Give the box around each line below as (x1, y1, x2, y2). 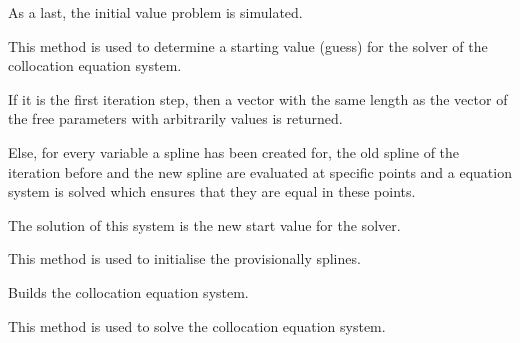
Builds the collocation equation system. (8, 281, 249, 302)
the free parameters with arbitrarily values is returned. (8, 108, 343, 129)
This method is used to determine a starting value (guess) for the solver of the (8, 35, 488, 56)
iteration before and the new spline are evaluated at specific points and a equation (8, 161, 512, 182)
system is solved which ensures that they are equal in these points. (8, 181, 416, 202)
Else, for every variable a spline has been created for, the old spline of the (8, 141, 460, 162)
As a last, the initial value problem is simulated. (8, 2, 303, 22)
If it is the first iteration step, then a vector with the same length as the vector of (8, 88, 508, 109)
